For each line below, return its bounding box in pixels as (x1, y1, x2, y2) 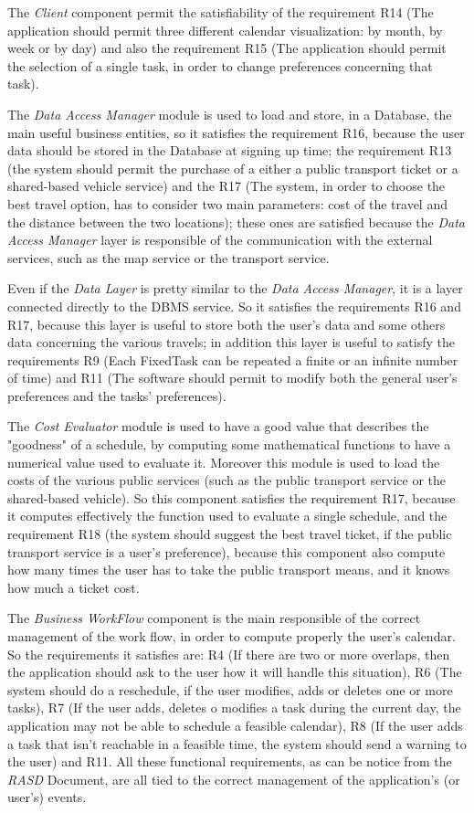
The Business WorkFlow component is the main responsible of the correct (7, 608, 421, 628)
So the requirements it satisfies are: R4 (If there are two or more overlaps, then (7, 644, 450, 663)
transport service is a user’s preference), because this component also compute (7, 542, 446, 561)
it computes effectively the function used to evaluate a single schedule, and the (7, 506, 448, 525)
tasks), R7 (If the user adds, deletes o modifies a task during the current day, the (7, 698, 461, 717)
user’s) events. (7, 787, 87, 807)
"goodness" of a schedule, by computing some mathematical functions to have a (7, 435, 451, 454)
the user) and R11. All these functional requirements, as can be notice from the (7, 752, 452, 771)
